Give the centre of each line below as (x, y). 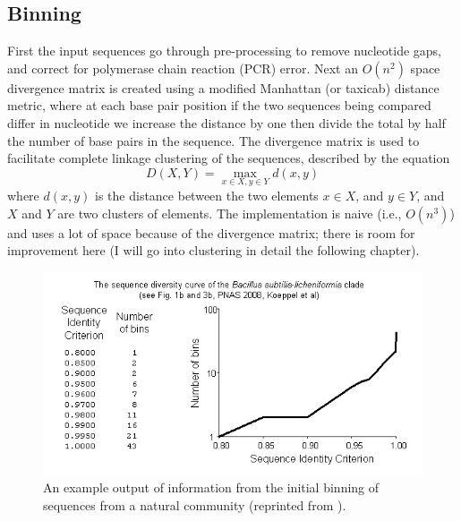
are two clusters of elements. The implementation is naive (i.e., (230, 213)
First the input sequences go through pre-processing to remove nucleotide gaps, (225, 51)
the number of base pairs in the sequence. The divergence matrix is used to (213, 140)
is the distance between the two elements (207, 195)
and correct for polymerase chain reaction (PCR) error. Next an (183, 68)
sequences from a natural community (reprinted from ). (195, 504)
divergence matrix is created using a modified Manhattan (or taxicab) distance (223, 87)
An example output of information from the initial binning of (211, 487)
